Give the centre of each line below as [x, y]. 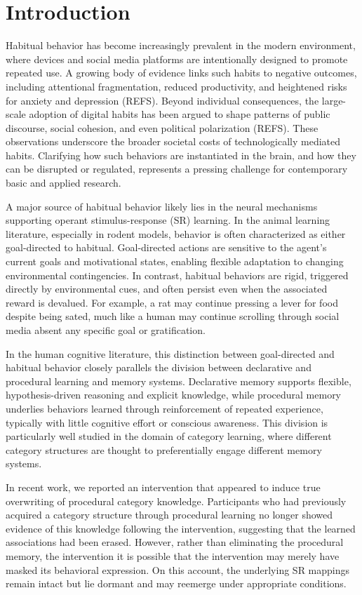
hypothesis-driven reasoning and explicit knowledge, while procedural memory [174, 395]
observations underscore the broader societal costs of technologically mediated [173, 141]
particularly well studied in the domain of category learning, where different [169, 436]
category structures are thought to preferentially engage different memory [164, 449]
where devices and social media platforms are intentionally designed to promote [177, 59]
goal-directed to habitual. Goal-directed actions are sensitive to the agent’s [166, 247]
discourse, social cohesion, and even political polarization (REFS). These [162, 127]
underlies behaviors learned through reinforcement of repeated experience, [165, 408]
